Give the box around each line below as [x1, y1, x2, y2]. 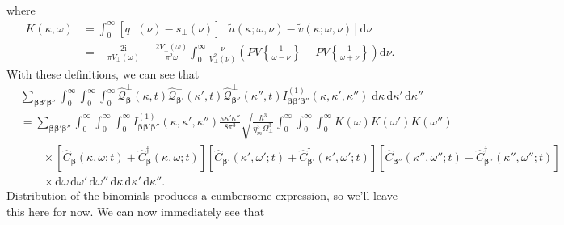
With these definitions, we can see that [6, 65, 200, 82]
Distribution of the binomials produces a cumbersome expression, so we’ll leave [6, 187, 398, 204]
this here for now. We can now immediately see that [6, 203, 265, 220]
